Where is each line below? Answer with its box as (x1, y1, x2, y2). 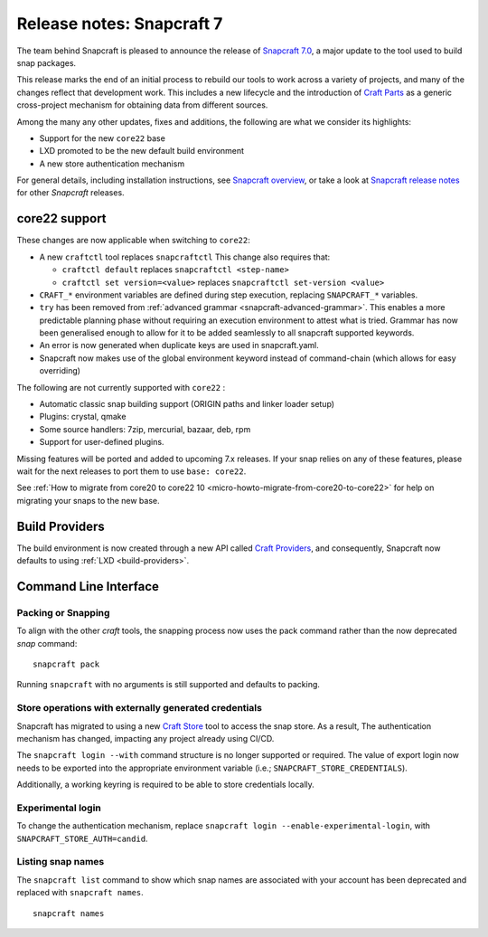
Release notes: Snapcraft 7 (16, 14, 223, 33)
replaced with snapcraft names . (16, 887, 144, 898)
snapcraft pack (33, 659, 100, 669)
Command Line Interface (16, 579, 160, 594)
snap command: (16, 638, 78, 648)
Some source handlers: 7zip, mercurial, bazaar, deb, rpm (39, 423, 251, 434)
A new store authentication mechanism (39, 158, 185, 169)
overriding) (39, 365, 81, 376)
